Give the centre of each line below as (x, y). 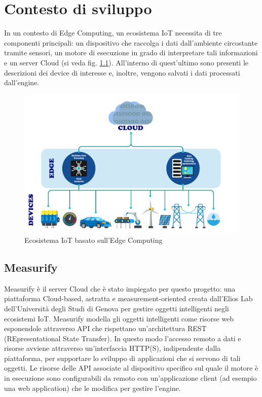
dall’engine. (22, 82)
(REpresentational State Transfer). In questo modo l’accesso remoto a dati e (123, 338)
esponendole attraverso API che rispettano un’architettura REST (105, 328)
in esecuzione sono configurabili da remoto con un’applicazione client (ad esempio (130, 378)
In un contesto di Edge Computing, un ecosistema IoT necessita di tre (113, 33)
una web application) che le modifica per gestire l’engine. (92, 388)
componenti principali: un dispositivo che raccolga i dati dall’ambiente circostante (131, 42)
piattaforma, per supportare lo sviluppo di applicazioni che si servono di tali (122, 358)
